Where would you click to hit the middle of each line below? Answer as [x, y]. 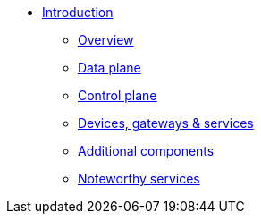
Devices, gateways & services [166, 123]
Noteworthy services [139, 178]
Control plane [118, 95]
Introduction [78, 12]
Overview [106, 40]
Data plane [109, 68]
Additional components [146, 151]
